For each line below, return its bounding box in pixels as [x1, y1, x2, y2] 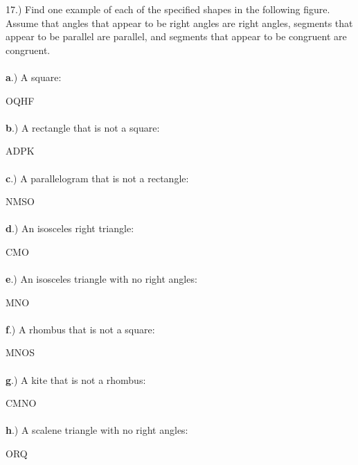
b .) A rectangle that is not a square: [6, 120, 160, 134]
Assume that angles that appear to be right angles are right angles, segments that [6, 15, 353, 30]
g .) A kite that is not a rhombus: [6, 372, 146, 387]
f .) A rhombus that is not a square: [6, 322, 155, 336]
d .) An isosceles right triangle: [6, 221, 134, 236]
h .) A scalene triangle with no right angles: [6, 423, 188, 437]
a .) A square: [6, 69, 62, 84]
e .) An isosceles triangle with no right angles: [6, 272, 197, 286]
